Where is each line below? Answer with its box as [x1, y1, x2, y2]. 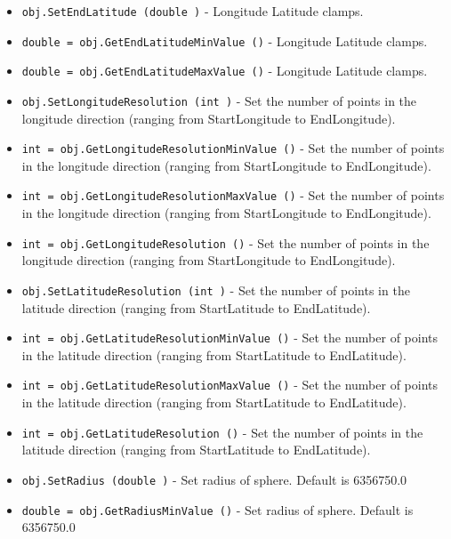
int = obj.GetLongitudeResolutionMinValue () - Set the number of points [21, 139, 445, 157]
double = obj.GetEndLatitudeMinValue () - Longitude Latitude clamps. [21, 31, 428, 50]
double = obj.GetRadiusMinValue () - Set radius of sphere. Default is [21, 500, 414, 519]
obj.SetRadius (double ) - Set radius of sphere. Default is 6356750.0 [21, 470, 407, 488]
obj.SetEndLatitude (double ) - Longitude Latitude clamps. [21, 2, 364, 20]
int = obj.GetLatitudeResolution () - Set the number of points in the [21, 422, 423, 441]
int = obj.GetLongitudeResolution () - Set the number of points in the [21, 233, 430, 252]
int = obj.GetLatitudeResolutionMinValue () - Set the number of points [21, 328, 439, 347]
